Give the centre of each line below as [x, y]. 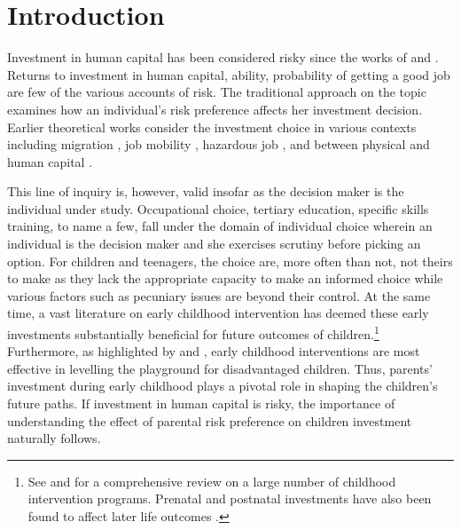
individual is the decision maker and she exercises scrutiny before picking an [214, 244]
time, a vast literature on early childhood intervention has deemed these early [218, 313]
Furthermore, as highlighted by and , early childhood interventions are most [214, 351]
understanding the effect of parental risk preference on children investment [210, 420]
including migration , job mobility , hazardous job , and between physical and [219, 144]
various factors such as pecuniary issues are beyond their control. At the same [219, 295]
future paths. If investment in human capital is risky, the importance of [201, 403]
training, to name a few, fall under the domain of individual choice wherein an [220, 226]
